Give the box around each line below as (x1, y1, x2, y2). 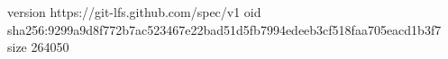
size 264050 (7, 38, 69, 56)
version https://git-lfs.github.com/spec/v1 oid (7, 3, 261, 21)
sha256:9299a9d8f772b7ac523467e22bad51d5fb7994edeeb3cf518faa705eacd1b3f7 (7, 20, 442, 38)
